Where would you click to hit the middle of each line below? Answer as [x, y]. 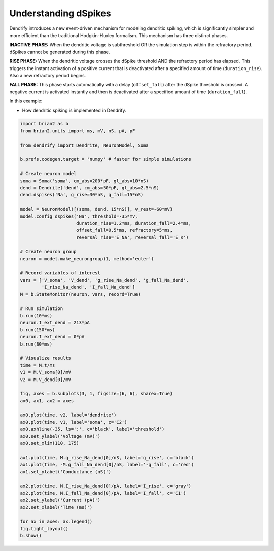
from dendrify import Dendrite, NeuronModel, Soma [84, 145]
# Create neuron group [48, 252]
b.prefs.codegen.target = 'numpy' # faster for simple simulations [106, 159]
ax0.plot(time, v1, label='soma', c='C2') [74, 422]
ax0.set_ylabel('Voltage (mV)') [60, 436]
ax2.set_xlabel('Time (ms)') [56, 507]
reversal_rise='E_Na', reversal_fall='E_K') [132, 237]
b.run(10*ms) [36, 315]
